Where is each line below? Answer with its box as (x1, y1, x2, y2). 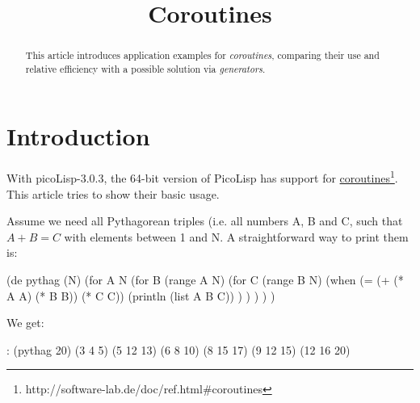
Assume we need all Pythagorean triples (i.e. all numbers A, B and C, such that (6, 212, 403, 229)
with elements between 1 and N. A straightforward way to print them (64, 228, 409, 245)
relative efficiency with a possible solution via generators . (25, 61, 266, 75)
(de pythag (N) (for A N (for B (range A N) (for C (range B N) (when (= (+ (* (6, 271, 404, 288)
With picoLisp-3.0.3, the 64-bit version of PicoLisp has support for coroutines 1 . (6, 167, 398, 187)
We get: (6, 314, 44, 331)
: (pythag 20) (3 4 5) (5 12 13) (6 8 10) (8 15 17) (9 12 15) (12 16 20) (6, 341, 351, 358)
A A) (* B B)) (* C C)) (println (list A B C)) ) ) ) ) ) (6, 287, 275, 304)
